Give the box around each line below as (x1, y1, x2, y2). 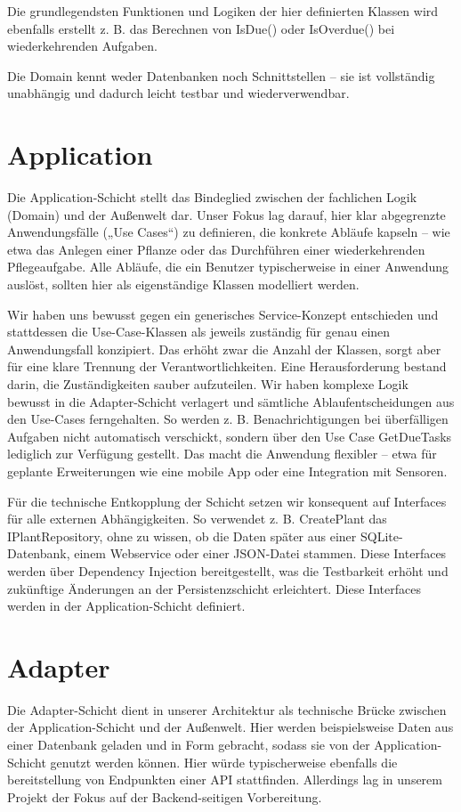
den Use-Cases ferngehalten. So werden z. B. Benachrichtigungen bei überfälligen (7, 410, 449, 428)
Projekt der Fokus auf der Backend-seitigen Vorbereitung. (7, 787, 322, 806)
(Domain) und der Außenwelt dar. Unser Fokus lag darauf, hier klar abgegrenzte (7, 205, 446, 223)
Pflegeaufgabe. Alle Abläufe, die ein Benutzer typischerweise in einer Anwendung (7, 257, 449, 276)
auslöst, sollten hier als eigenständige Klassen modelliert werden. (7, 275, 360, 294)
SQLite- (360, 526, 403, 545)
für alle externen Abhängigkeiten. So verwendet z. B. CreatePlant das (7, 509, 387, 528)
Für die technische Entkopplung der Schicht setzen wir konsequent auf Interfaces (7, 491, 447, 510)
